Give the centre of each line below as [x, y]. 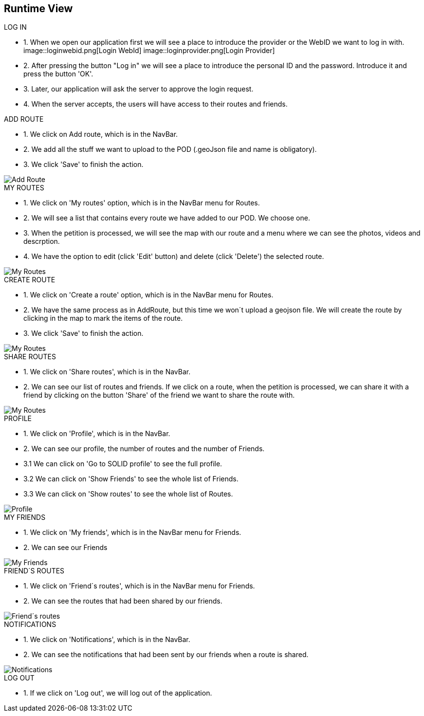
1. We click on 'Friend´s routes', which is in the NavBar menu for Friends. [139, 586]
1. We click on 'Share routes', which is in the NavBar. [107, 372]
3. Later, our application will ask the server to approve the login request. [138, 89]
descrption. [42, 241]
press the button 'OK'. [58, 74]
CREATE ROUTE [30, 280]
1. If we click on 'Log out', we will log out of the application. [118, 693]
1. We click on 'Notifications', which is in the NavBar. [107, 640]
